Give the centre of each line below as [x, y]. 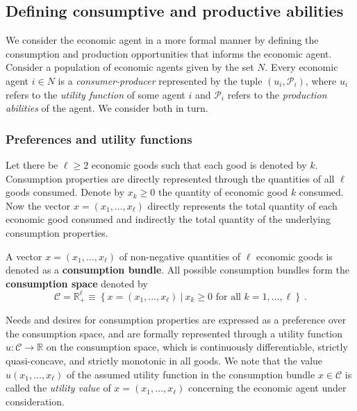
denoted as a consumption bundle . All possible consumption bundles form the [177, 270]
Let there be [32, 164]
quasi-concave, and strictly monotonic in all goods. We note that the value [164, 361]
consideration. [35, 401]
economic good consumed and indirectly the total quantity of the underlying [168, 219]
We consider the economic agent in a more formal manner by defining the [162, 40]
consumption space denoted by [77, 283]
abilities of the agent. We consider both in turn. [107, 108]
